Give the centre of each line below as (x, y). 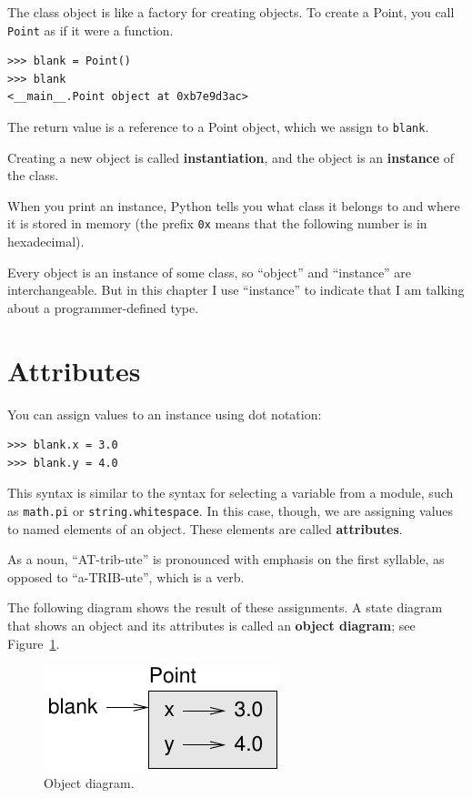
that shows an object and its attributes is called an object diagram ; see (211, 626)
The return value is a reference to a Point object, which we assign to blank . (218, 127)
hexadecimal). (46, 242)
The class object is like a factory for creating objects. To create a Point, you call (231, 12)
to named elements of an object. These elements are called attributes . (205, 528)
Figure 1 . (34, 643)
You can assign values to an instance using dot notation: (165, 414)
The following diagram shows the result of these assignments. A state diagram (225, 607)
